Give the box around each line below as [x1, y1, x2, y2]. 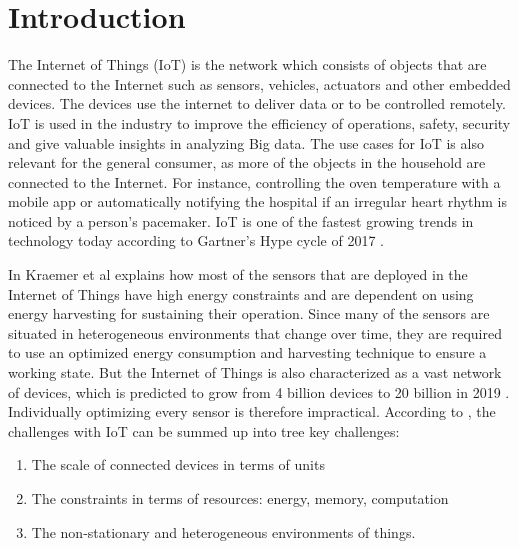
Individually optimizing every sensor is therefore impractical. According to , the [8, 401, 496, 422]
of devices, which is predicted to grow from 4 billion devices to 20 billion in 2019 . [8, 381, 510, 402]
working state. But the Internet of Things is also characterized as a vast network [8, 362, 502, 383]
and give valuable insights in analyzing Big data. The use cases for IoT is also [8, 132, 484, 153]
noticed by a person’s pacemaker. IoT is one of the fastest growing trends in [8, 210, 474, 231]
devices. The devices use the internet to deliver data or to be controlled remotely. [8, 93, 506, 114]
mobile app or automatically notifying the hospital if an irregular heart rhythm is [8, 191, 508, 212]
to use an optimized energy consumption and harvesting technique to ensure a [8, 342, 487, 363]
